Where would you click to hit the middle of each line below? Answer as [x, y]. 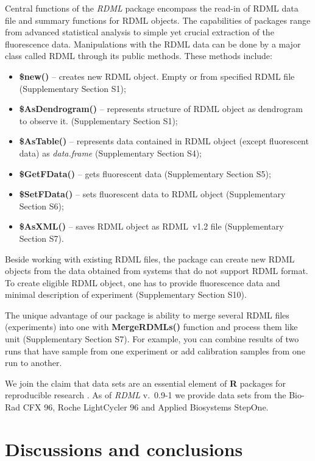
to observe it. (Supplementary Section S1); [98, 120]
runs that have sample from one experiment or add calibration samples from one [155, 350]
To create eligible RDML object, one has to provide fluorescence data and [143, 282]
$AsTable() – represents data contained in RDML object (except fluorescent [164, 141]
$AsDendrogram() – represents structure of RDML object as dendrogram [161, 109]
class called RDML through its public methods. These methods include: [139, 56]
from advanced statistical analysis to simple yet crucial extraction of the [140, 32]
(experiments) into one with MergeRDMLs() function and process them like [151, 327]
